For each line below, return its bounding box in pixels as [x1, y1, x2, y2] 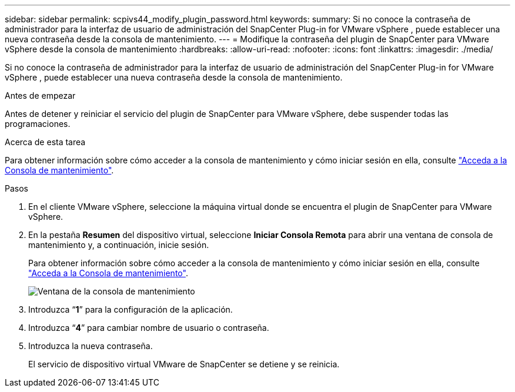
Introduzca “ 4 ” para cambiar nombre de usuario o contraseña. [28, 323, 269, 333]
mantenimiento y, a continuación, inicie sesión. [28, 240, 209, 250]
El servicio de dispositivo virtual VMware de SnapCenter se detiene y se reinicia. [28, 359, 340, 369]
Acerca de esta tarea [5, 137, 86, 147]
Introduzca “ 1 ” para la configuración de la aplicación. [28, 304, 233, 314]
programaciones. [5, 119, 71, 129]
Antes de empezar [5, 91, 76, 100]
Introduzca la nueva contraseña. [28, 341, 153, 351]
